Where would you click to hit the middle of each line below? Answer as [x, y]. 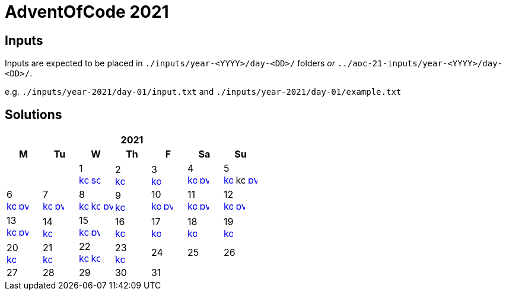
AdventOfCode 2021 [87, 12]
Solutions [34, 114]
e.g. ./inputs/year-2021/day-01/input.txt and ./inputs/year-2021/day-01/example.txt [203, 92]
